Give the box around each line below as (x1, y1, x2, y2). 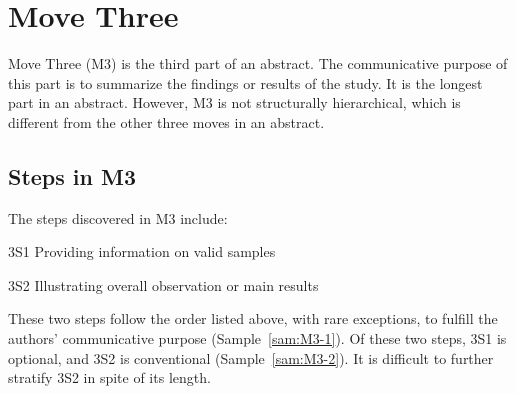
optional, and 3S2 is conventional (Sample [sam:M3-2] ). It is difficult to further (8, 347, 494, 368)
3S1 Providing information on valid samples (8, 241, 276, 262)
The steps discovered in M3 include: (8, 207, 228, 228)
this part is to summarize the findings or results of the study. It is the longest (8, 72, 483, 93)
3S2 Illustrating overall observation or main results (8, 274, 319, 295)
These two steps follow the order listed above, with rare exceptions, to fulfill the (8, 308, 498, 329)
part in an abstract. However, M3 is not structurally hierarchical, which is (8, 92, 461, 113)
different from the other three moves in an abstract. (8, 111, 325, 132)
